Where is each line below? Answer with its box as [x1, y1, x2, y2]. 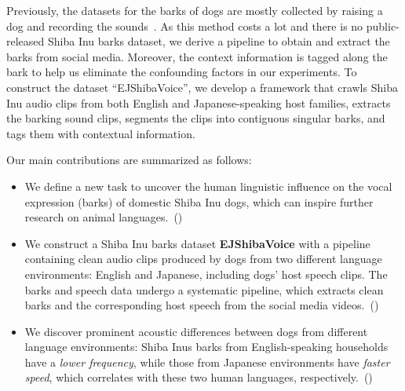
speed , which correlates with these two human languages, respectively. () [24, 369, 373, 386]
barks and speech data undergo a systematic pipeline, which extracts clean [24, 281, 384, 298]
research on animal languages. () [24, 209, 183, 225]
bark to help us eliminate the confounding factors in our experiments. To [6, 64, 357, 80]
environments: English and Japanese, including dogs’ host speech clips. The [24, 265, 388, 282]
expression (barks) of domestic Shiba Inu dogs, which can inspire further [24, 193, 374, 210]
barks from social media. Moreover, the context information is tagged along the [6, 48, 388, 64]
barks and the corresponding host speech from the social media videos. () [24, 297, 379, 313]
